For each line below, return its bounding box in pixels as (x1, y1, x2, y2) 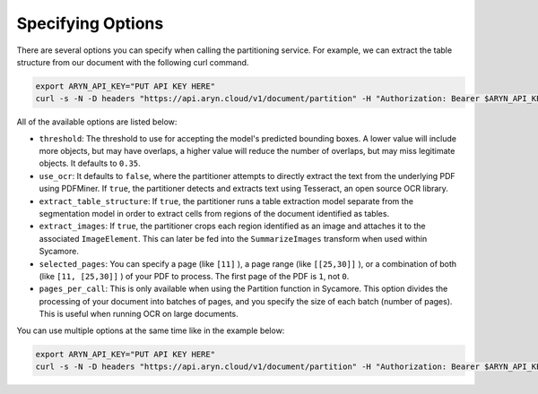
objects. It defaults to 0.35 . (39, 158, 141, 169)
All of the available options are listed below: (16, 116, 178, 127)
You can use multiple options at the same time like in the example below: (16, 325, 285, 336)
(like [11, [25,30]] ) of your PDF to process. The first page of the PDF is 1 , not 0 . (39, 270, 350, 281)
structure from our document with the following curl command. (16, 56, 249, 67)
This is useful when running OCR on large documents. (39, 309, 239, 320)
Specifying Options (16, 13, 164, 33)
